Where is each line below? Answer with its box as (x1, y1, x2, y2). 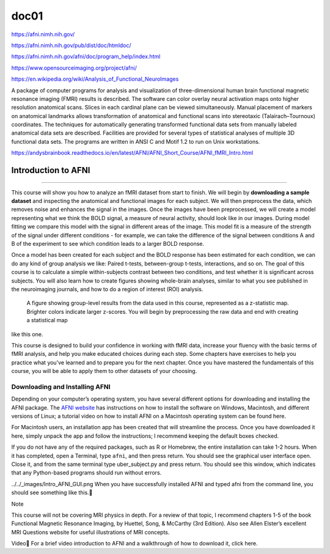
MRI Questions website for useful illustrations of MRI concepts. (11, 528, 170, 536)
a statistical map (26, 317, 68, 324)
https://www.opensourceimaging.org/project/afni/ (11, 64, 137, 72)
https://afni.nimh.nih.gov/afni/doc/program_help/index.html (11, 53, 161, 61)
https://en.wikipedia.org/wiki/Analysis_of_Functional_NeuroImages (11, 75, 179, 83)
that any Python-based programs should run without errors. (11, 469, 162, 476)
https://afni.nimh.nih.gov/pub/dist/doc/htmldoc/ (11, 42, 131, 49)
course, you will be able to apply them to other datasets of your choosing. (11, 367, 197, 375)
